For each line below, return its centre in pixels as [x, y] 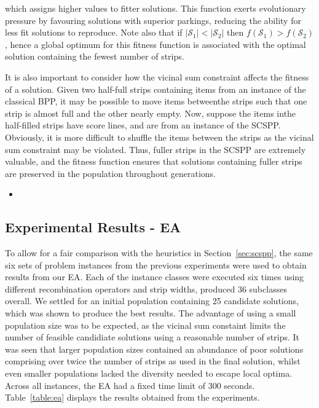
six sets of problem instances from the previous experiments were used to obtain [156, 265]
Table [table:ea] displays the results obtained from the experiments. [132, 397]
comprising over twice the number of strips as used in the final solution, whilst [153, 361]
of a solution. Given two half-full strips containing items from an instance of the [156, 89]
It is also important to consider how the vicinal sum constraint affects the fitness [157, 76]
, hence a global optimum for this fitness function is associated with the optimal [156, 44]
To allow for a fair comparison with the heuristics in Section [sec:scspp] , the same [159, 253]
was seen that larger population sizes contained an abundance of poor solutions [154, 349]
